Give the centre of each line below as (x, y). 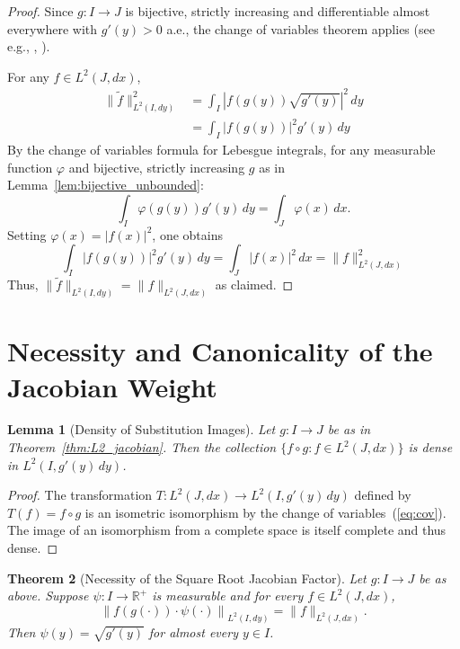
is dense (430, 447)
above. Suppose (48, 596)
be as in (349, 429)
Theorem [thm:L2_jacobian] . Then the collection (142, 447)
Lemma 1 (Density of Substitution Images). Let (142, 429)
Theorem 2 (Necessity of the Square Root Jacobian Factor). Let (187, 578)
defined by (383, 495)
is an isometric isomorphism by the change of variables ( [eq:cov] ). (265, 512)
